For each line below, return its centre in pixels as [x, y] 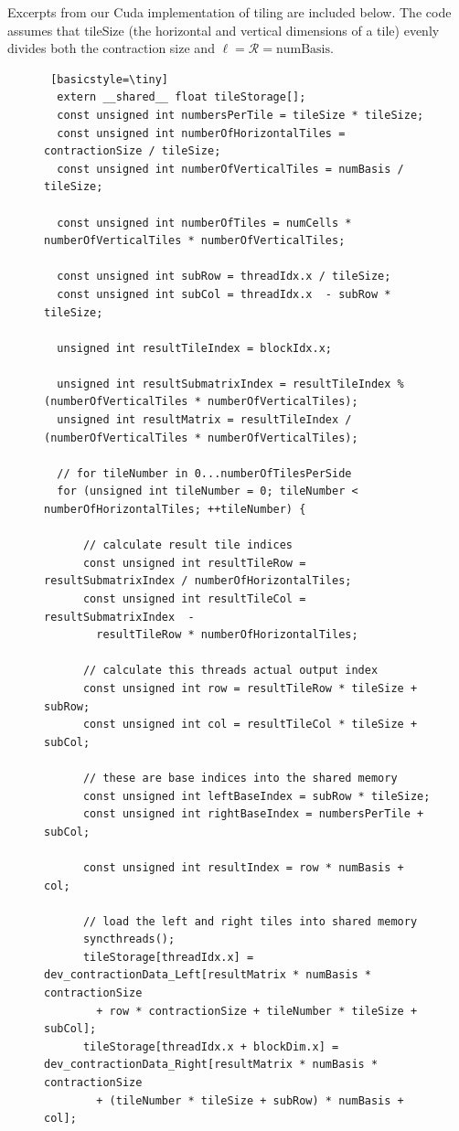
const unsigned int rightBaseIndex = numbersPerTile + [253, 814]
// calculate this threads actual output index [230, 671]
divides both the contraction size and [111, 48]
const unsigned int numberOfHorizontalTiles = [201, 133]
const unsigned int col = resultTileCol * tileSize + [250, 725]
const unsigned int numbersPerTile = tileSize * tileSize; [240, 115]
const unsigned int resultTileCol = [194, 599]
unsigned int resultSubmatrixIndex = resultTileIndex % [230, 384]
